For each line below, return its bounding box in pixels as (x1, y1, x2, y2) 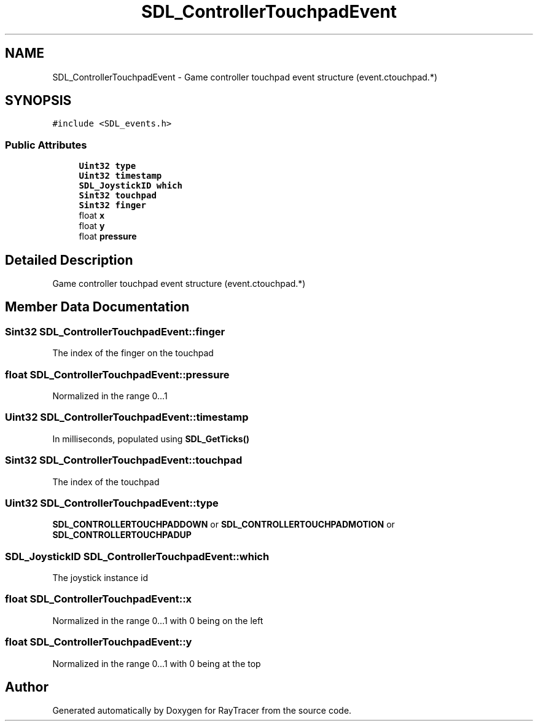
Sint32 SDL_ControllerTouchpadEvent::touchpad (5, 454, 243, 467)
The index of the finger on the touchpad (52, 348, 214, 359)
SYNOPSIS (5, 93, 72, 109)
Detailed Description (5, 252, 133, 268)
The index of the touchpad (52, 476, 160, 487)
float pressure (79, 231, 137, 242)
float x (79, 210, 104, 221)
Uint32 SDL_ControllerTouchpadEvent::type (5, 496, 219, 509)
